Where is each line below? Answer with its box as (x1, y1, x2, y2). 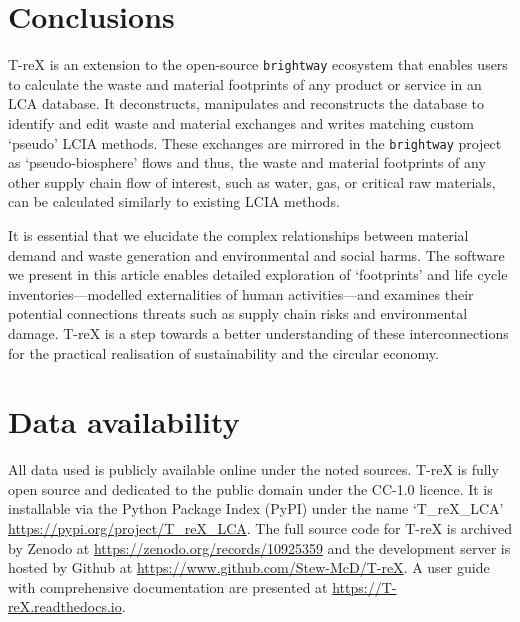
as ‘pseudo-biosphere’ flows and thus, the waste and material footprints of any (8, 152, 486, 173)
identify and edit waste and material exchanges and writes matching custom (8, 112, 474, 133)
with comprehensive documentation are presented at (8, 576, 328, 597)
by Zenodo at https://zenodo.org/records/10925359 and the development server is (8, 537, 511, 558)
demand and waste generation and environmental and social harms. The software (8, 244, 505, 265)
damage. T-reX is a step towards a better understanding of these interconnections (8, 322, 509, 343)
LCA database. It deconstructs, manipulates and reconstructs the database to (8, 93, 485, 114)
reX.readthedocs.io (8, 596, 122, 617)
